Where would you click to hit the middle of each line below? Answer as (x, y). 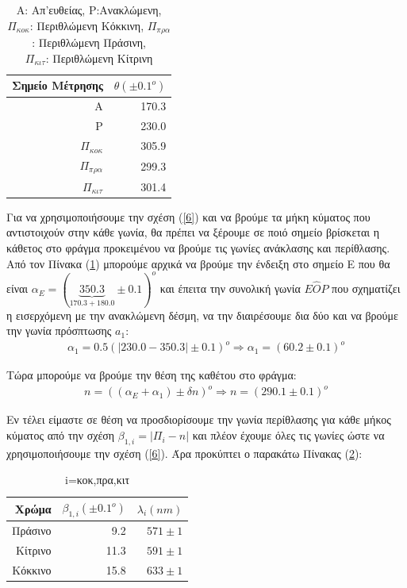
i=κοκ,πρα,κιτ (98, 480)
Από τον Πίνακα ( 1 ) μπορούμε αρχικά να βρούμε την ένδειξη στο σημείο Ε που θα (198, 263)
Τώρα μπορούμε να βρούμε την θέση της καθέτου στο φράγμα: (152, 375)
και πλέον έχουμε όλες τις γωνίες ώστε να (288, 435)
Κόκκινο (32, 569)
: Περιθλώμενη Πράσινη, (89, 42)
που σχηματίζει (366, 288)
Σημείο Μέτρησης (58, 85)
